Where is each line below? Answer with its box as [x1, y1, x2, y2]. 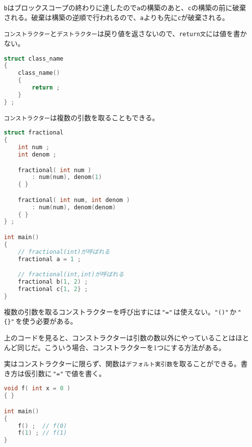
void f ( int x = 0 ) [4, 385, 71, 392]
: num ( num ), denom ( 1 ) [32, 174, 102, 181]
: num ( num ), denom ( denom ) [32, 203, 116, 211]
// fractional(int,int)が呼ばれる [18, 271, 124, 278]
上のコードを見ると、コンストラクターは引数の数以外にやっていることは [4, 332, 235, 342]
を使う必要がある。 [15, 316, 77, 326]
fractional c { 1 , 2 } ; [18, 285, 88, 292]
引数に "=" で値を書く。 [31, 368, 106, 378]
